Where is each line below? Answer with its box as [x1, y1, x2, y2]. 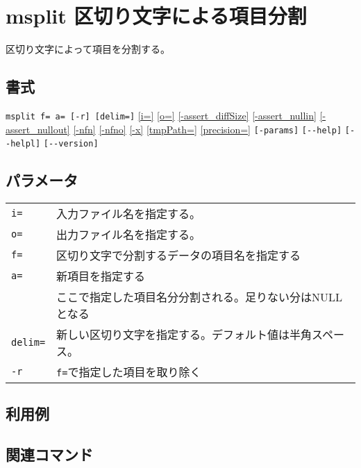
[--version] [43, 139, 99, 149]
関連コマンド [6, 444, 93, 465]
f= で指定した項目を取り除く [56, 364, 201, 381]
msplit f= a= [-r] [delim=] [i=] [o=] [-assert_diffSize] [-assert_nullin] [6, 108, 317, 122]
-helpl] [6, 139, 41, 149]
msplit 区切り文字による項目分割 [6, 1, 307, 30]
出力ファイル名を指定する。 [56, 226, 201, 243]
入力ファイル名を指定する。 [56, 206, 201, 222]
